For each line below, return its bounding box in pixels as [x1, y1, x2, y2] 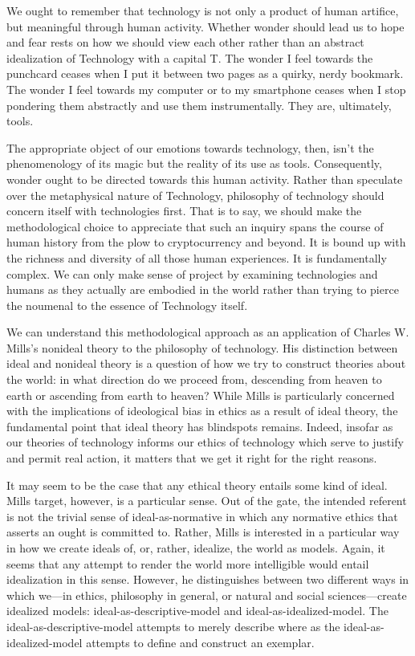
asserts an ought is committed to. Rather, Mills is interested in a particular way [6, 524, 400, 540]
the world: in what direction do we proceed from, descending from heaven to [6, 371, 382, 388]
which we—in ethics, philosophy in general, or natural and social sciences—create [6, 586, 407, 603]
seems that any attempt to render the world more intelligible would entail [6, 555, 369, 572]
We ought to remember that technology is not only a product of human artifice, [6, 2, 399, 18]
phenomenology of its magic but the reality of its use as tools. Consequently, [6, 155, 382, 172]
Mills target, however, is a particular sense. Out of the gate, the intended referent [6, 492, 407, 509]
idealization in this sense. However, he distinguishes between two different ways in [6, 571, 409, 588]
